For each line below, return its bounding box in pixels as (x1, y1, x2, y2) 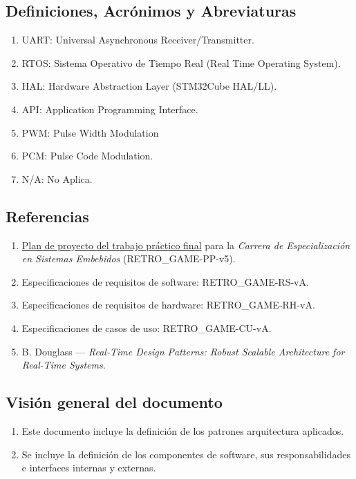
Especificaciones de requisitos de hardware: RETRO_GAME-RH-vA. (21, 297, 315, 312)
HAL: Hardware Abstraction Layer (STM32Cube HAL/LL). (21, 79, 277, 93)
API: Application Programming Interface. (21, 101, 198, 116)
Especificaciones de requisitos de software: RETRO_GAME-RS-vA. (21, 274, 309, 289)
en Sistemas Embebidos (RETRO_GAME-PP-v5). (21, 251, 236, 266)
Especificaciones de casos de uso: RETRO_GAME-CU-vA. (21, 320, 272, 335)
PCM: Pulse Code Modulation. (21, 148, 153, 163)
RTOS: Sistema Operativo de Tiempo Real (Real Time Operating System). (21, 55, 341, 70)
